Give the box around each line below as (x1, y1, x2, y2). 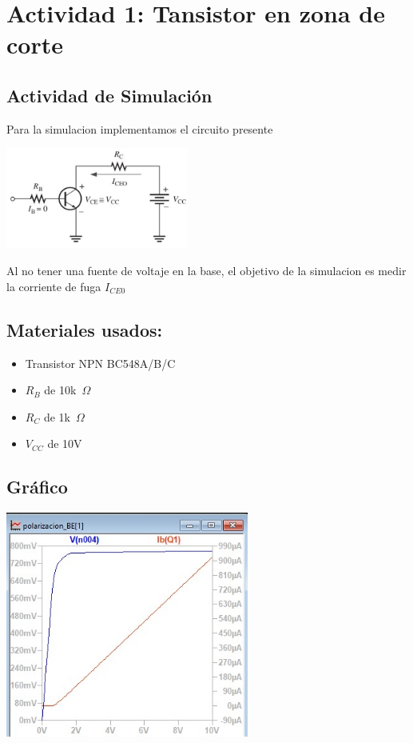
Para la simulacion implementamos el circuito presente (6, 120, 273, 137)
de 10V (47, 435, 82, 452)
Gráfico (6, 474, 68, 499)
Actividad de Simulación (6, 82, 212, 107)
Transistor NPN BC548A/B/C (25, 354, 176, 371)
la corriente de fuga (6, 278, 101, 294)
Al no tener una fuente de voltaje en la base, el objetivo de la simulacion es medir (6, 262, 407, 279)
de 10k (44, 381, 77, 398)
